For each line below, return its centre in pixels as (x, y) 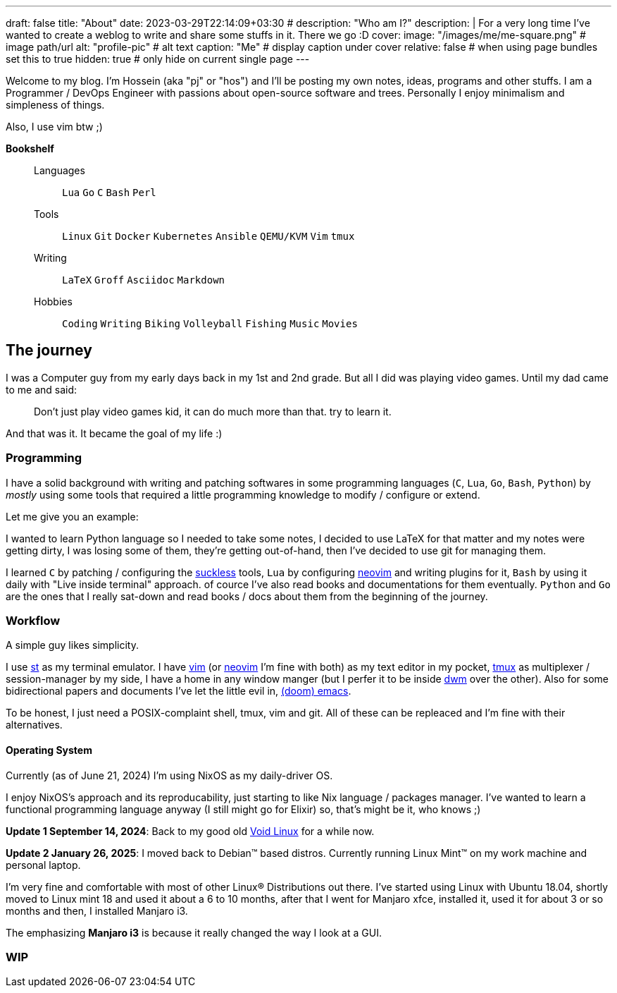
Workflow (33, 620)
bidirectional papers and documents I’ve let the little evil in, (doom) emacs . (179, 691)
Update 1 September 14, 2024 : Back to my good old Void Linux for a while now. (190, 831)
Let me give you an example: (72, 516)
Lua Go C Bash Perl (109, 193)
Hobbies (53, 301)
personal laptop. (43, 865)
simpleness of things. (55, 105)
